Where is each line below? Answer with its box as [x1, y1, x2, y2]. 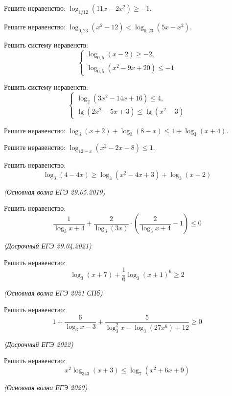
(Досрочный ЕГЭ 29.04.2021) [4, 241, 92, 251]
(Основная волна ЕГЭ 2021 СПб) [4, 288, 103, 298]
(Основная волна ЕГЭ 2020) [4, 382, 88, 392]
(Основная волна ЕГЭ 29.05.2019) [4, 186, 106, 197]
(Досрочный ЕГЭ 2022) [4, 339, 73, 349]
